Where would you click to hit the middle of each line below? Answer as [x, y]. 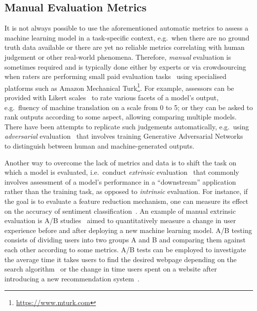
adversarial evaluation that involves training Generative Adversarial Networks [124, 136]
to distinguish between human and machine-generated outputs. [99, 145]
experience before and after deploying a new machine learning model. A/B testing [128, 230]
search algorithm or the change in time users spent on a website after [111, 269]
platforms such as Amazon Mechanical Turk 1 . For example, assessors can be [119, 87]
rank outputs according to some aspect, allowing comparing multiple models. [121, 117]
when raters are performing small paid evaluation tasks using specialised [115, 76]
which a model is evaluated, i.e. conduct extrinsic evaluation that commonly [122, 172]
